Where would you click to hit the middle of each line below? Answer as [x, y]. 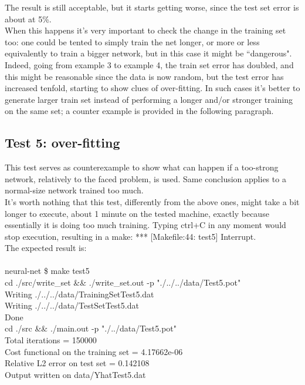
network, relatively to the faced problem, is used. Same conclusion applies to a [145, 178]
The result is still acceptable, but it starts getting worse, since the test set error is [152, 7]
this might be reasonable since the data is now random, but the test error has [144, 76]
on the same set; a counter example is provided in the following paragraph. [139, 111]
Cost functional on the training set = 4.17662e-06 [94, 351]
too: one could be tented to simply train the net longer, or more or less [132, 41]
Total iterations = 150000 [51, 340]
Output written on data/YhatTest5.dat [75, 374]
